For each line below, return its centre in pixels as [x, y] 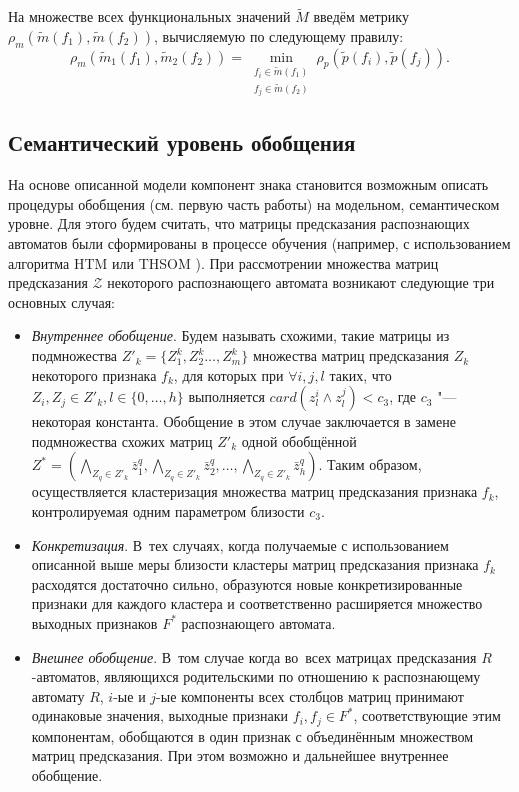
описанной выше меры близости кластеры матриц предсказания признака [255, 564]
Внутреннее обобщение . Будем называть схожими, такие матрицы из [240, 335]
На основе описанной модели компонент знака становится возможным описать [248, 184]
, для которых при [228, 374]
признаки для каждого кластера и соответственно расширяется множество [257, 603]
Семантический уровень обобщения [182, 142]
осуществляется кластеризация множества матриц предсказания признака [254, 491]
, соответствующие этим [427, 715]
